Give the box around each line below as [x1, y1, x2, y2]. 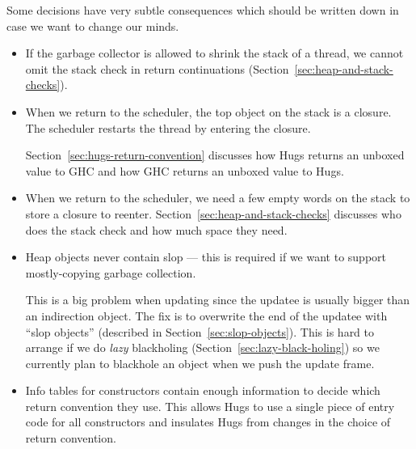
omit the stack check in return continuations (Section [25, 60, 289, 77]
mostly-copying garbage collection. [25, 264, 196, 281]
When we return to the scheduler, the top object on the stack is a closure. [25, 103, 392, 120]
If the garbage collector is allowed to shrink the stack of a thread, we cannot [25, 44, 404, 61]
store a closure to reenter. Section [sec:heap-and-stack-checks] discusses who [25, 205, 401, 222]
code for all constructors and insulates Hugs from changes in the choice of [25, 413, 391, 430]
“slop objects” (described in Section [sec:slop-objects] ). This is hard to [25, 323, 375, 340]
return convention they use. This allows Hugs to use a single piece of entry [25, 397, 395, 414]
